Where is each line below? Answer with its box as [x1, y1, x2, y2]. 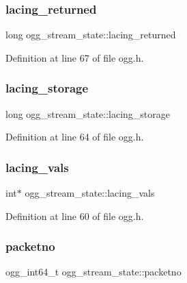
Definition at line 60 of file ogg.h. [5, 208, 144, 223]
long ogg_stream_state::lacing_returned [5, 27, 176, 42]
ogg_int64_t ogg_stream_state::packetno [5, 264, 182, 279]
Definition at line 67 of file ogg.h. [5, 50, 144, 64]
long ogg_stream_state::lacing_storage [5, 106, 171, 121]
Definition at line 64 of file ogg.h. [5, 130, 144, 144]
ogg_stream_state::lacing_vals [25, 186, 155, 200]
